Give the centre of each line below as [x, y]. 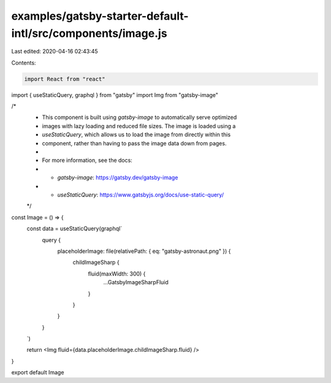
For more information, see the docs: [87, 160]
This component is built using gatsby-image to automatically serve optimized [139, 117]
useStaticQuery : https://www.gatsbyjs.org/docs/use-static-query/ [140, 195]
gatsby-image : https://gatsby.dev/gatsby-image [118, 177]
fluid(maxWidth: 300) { [117, 274]
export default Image [38, 373]
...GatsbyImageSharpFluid [136, 282]
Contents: [24, 63]
